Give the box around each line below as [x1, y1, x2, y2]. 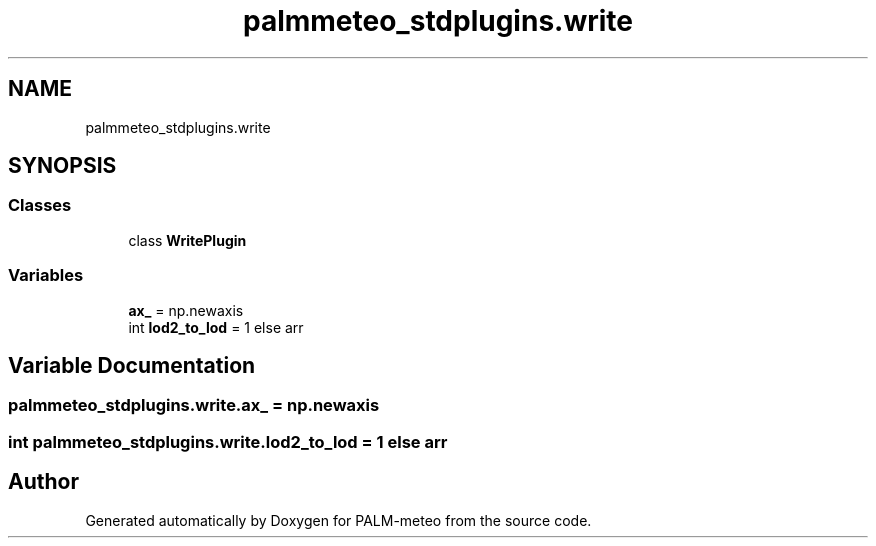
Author [8, 469, 79, 495]
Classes [8, 195, 72, 216]
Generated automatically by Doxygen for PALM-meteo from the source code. [85, 511, 592, 529]
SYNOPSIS [8, 153, 117, 179]
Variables [8, 265, 84, 286]
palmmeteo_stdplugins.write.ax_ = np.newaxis [8, 395, 380, 416]
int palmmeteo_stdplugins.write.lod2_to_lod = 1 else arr [8, 431, 448, 452]
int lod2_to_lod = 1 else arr [128, 318, 304, 336]
